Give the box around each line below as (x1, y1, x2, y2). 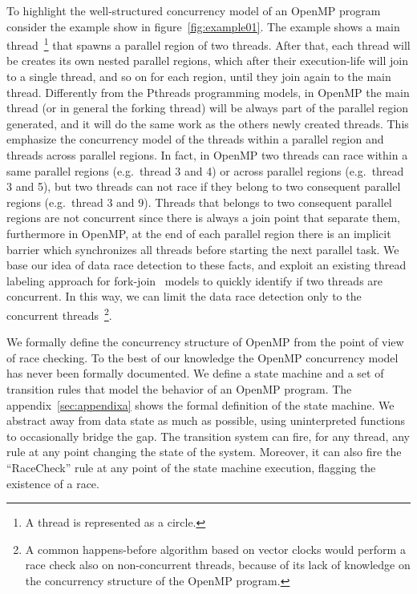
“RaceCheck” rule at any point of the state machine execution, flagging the (6, 459, 376, 475)
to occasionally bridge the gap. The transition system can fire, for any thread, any (6, 427, 410, 444)
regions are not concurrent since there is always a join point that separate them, (6, 209, 400, 226)
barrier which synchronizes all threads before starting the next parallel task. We (6, 240, 399, 257)
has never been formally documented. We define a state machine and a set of (6, 365, 384, 382)
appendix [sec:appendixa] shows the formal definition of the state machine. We (6, 396, 395, 413)
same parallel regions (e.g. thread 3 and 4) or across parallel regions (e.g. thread (6, 162, 404, 179)
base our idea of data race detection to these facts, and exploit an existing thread (6, 257, 407, 273)
